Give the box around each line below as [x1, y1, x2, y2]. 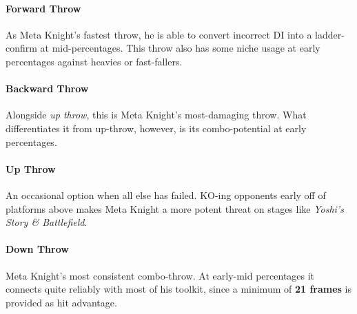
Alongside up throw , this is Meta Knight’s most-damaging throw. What [6, 107, 307, 122]
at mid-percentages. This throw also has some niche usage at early [40, 41, 320, 55]
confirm [6, 41, 37, 55]
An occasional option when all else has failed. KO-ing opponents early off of [6, 187, 326, 202]
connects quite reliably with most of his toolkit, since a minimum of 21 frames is [6, 282, 352, 296]
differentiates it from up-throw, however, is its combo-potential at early [6, 121, 307, 135]
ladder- [315, 27, 345, 41]
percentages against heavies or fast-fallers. [6, 54, 183, 68]
